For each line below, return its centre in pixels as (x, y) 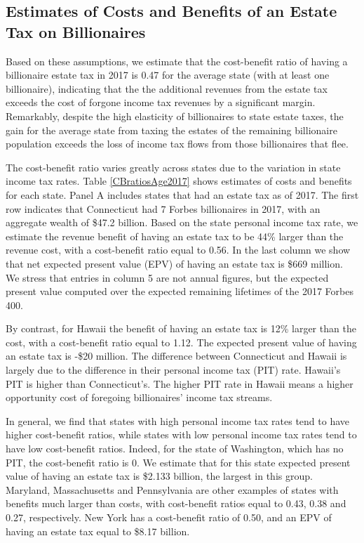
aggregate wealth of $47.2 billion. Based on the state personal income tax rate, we (182, 222)
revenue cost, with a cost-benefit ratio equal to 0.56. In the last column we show (178, 250)
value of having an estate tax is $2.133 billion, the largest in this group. (159, 476)
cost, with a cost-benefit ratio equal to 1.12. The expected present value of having (181, 342)
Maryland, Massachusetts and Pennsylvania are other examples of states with (172, 489)
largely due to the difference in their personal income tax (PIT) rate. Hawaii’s (173, 370)
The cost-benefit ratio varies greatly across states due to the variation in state (173, 167)
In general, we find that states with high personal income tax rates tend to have (178, 420)
